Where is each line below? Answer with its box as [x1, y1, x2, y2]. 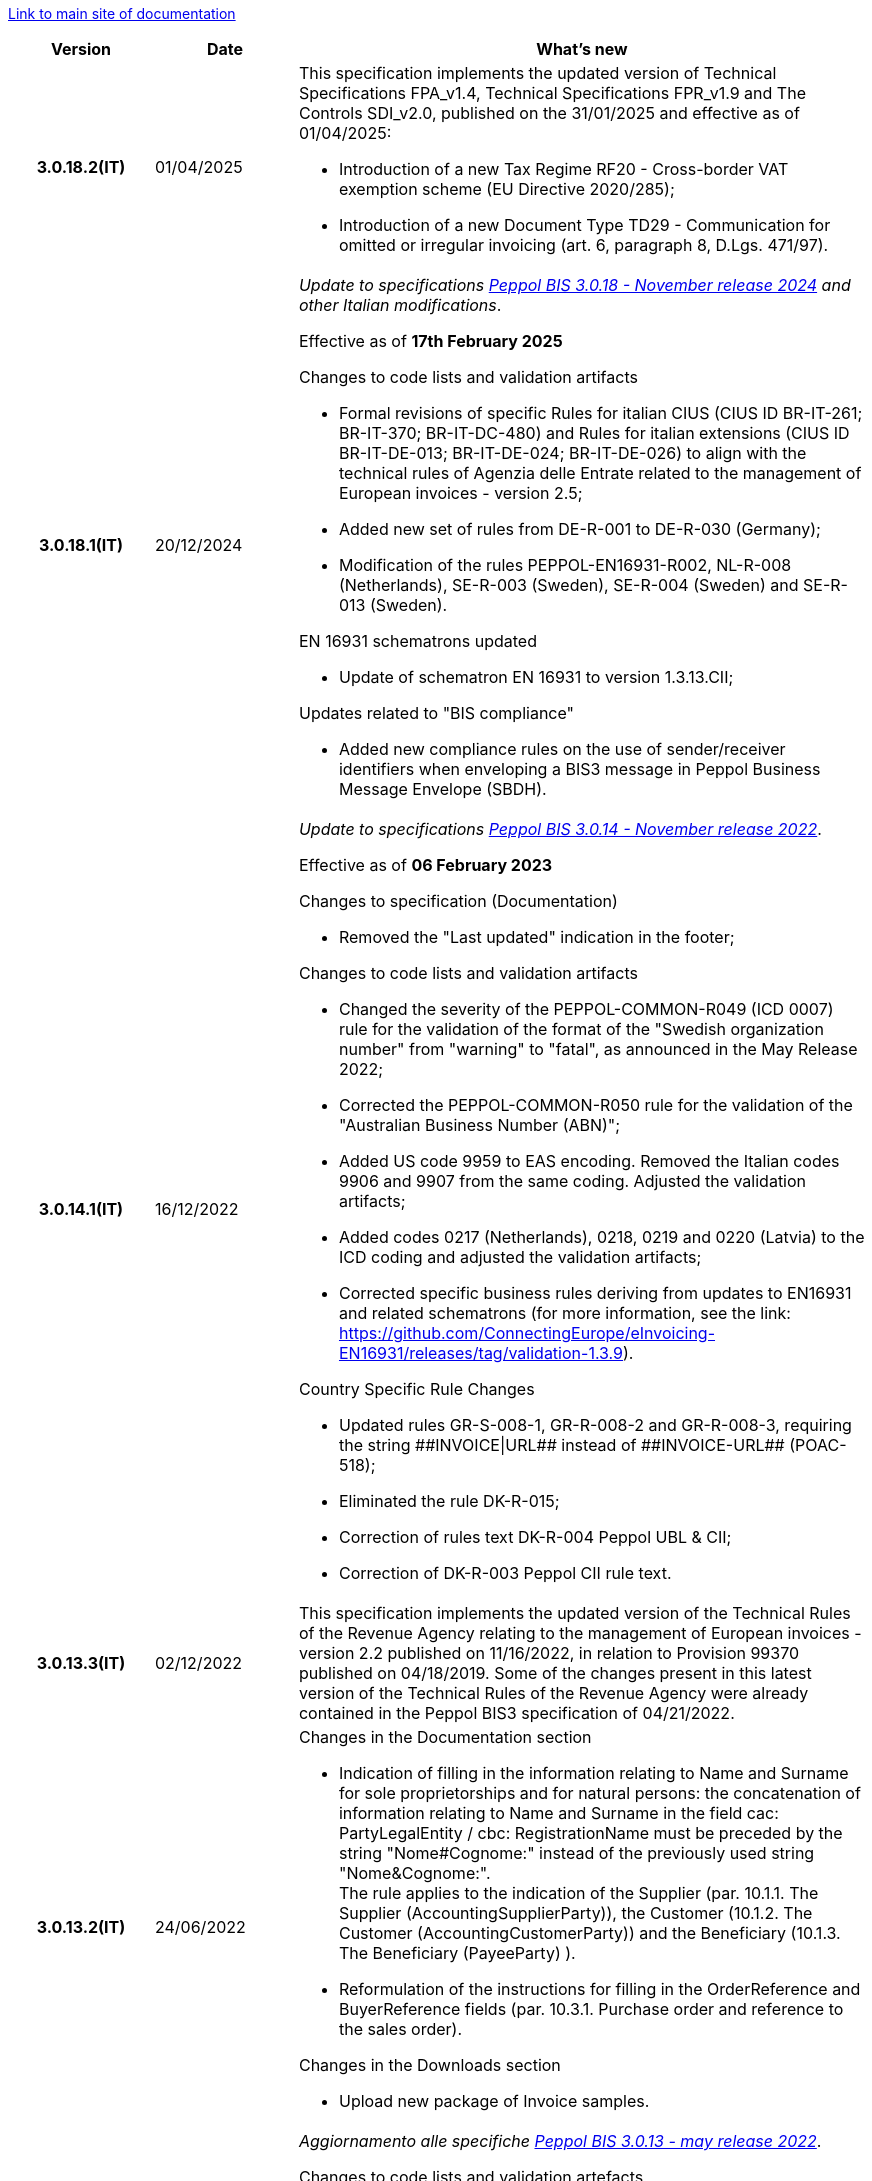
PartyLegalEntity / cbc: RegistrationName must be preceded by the [338, 1823, 843, 1843]
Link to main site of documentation [8, 5, 236, 22]
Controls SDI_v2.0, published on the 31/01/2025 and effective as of [298, 103, 800, 123]
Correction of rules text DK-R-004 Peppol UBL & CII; [338, 1527, 732, 1547]
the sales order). [338, 2019, 463, 2039]
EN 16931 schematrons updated [298, 631, 537, 651]
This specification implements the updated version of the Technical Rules [298, 1603, 851, 1623]
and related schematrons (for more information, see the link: [338, 1303, 791, 1323]
